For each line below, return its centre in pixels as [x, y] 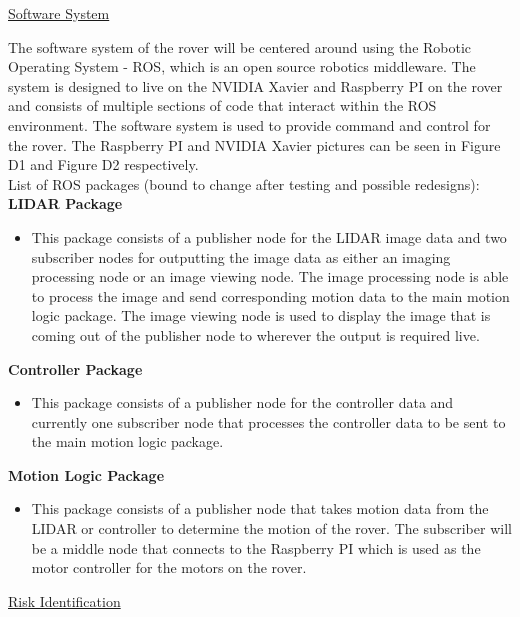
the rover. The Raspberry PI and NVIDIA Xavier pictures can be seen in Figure [254, 144]
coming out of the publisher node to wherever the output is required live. [255, 334]
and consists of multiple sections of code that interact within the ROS [222, 105]
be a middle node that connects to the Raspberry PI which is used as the [256, 547]
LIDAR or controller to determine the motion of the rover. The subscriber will [271, 528]
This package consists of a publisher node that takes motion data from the [260, 508]
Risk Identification [64, 600]
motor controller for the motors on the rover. [169, 567]
